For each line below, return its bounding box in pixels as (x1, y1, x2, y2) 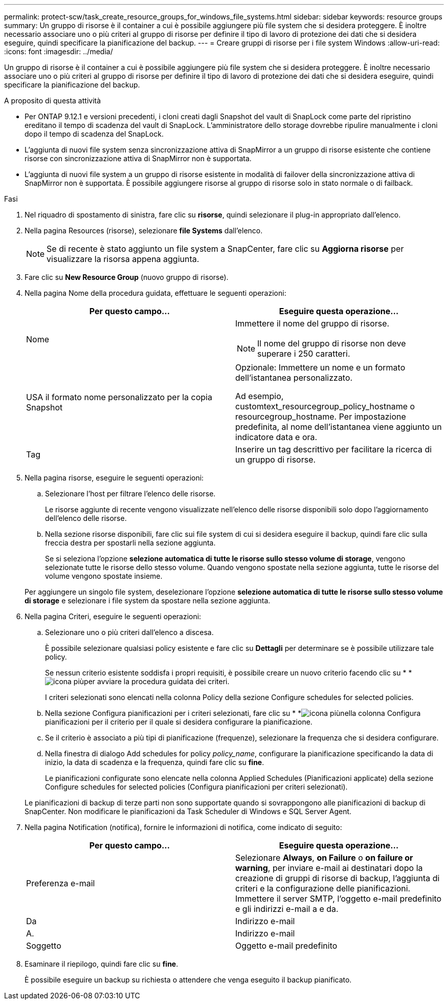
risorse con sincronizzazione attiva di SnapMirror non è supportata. (25, 154, 252, 163)
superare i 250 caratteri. (257, 348, 350, 359)
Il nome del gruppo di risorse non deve (257, 338, 406, 348)
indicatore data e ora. (235, 432, 318, 442)
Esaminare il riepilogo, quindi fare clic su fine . (25, 959, 178, 968)
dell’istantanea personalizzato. (235, 373, 353, 383)
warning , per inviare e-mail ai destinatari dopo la (235, 863, 423, 873)
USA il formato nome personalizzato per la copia (26, 392, 212, 402)
